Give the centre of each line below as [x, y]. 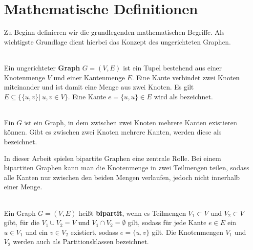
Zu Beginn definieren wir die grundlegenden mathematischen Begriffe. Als [114, 32]
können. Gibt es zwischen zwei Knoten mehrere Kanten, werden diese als [113, 132]
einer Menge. [23, 187]
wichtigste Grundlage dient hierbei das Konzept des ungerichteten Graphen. [117, 41]
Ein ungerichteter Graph [42, 67]
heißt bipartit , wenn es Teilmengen [132, 213]
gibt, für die [22, 222]
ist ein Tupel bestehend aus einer [172, 67]
